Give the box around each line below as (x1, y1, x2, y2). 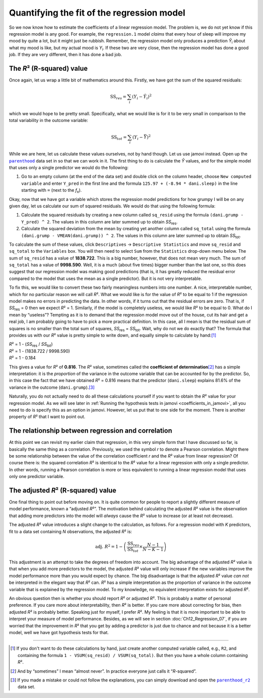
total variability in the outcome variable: (9, 118, 89, 123)
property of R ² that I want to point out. (9, 414, 85, 419)
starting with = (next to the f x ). (21, 187, 82, 194)
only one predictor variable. (9, 474, 64, 479)
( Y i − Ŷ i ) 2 (132, 93, 152, 100)
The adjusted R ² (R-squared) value (9, 486, 116, 495)
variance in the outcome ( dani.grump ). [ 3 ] (9, 384, 95, 390)
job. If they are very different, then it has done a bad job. (9, 52, 122, 58)
